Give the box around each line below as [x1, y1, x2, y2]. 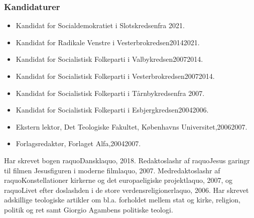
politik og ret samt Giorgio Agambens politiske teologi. [4, 204, 173, 214]
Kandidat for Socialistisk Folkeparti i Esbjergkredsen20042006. [16, 104, 209, 115]
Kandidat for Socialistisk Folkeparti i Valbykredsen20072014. [16, 54, 203, 64]
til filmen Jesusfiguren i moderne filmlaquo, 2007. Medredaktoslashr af [4, 165, 220, 175]
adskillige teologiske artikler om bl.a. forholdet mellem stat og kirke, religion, [4, 194, 240, 205]
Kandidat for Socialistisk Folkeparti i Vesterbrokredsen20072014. [16, 71, 215, 81]
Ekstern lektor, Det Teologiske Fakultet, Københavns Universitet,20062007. [16, 121, 247, 132]
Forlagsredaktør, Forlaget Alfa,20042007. [16, 138, 141, 149]
